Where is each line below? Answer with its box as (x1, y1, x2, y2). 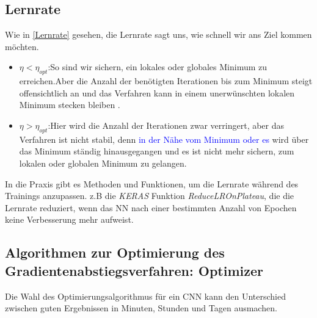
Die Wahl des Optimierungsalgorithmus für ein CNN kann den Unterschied (5, 289, 286, 302)
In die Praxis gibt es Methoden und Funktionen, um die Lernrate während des (5, 177, 299, 190)
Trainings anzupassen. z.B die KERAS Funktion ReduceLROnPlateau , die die (5, 189, 294, 202)
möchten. (5, 40, 39, 52)
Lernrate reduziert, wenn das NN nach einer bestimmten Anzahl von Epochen (5, 201, 297, 214)
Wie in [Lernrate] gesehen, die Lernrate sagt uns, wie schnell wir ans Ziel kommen (5, 28, 312, 41)
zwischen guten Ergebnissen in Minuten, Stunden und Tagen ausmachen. (5, 302, 277, 314)
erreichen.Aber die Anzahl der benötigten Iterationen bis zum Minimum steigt (19, 74, 313, 87)
